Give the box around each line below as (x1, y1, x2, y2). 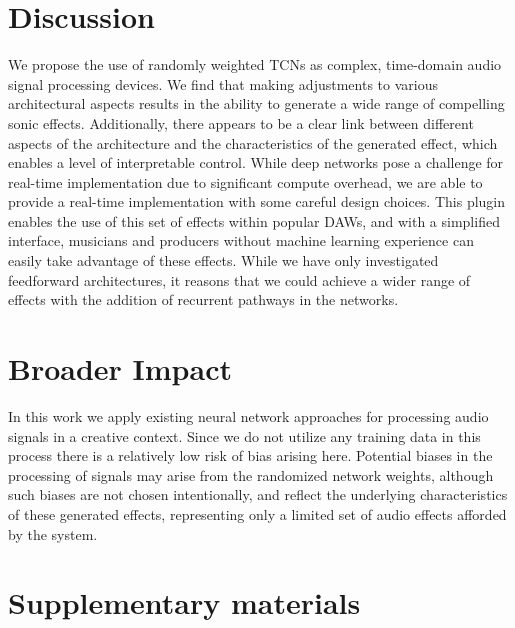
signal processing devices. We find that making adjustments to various (8, 73, 438, 94)
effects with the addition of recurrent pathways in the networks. (8, 289, 399, 310)
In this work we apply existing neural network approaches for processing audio (8, 405, 489, 426)
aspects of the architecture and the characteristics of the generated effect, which (8, 132, 498, 153)
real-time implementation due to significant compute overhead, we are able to (8, 171, 483, 192)
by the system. (8, 523, 98, 544)
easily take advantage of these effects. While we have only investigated (8, 250, 439, 271)
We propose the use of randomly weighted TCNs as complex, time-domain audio (8, 54, 502, 75)
